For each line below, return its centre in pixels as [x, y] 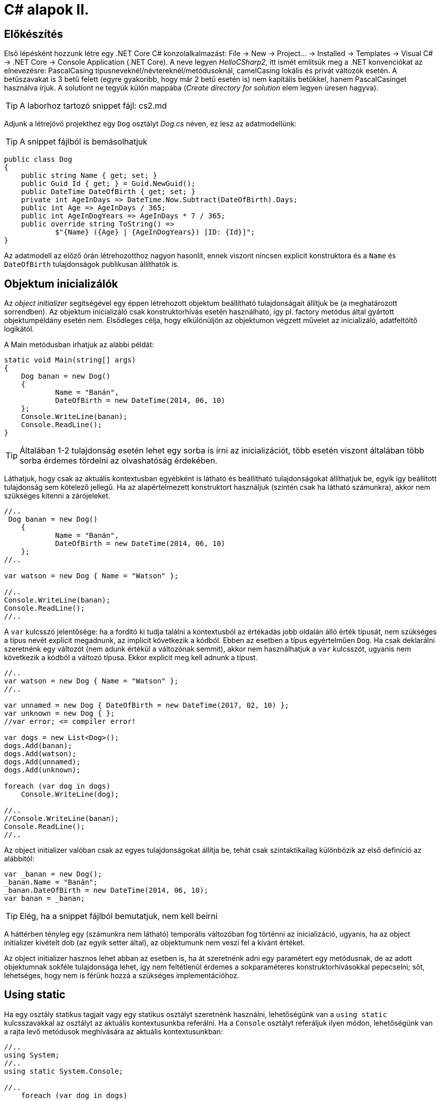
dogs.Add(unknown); [42, 770]
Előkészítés [34, 34]
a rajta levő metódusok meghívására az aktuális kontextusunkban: [114, 1031]
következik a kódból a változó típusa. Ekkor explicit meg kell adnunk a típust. [131, 658]
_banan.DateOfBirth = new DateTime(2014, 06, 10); [106, 890]
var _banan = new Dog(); [53, 874]
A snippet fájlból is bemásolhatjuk [84, 142]
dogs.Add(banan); [38, 746]
